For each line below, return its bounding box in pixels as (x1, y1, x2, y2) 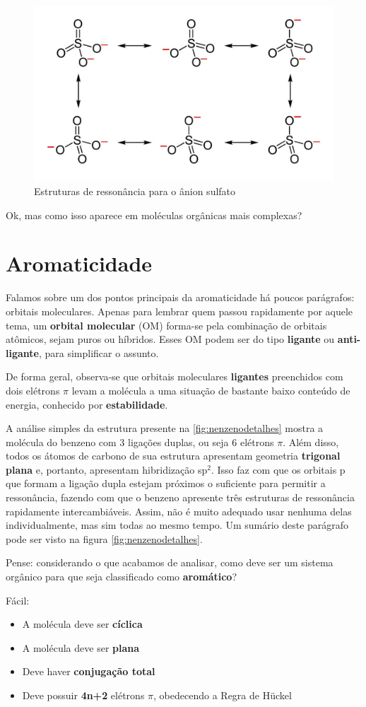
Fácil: (6, 592, 30, 607)
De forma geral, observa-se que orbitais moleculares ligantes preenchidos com (6, 369, 343, 384)
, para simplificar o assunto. (38, 345, 159, 360)
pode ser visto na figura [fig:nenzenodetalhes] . (6, 531, 203, 546)
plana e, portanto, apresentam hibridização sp (6, 462, 208, 477)
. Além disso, (283, 434, 339, 449)
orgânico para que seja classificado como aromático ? (6, 569, 237, 584)
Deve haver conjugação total (22, 664, 155, 679)
